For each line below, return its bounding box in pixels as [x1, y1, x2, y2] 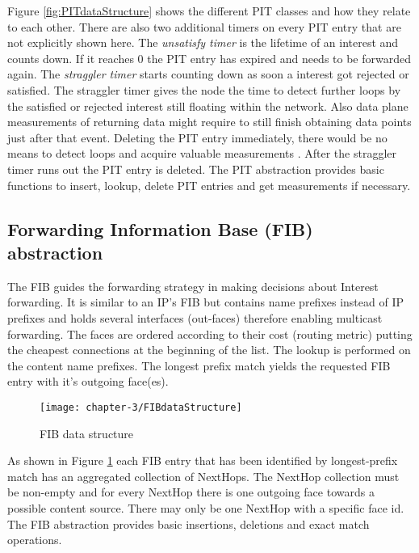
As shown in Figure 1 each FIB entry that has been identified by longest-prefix [7, 452, 398, 469]
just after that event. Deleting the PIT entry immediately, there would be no [7, 129, 388, 146]
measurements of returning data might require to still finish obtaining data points [7, 113, 412, 130]
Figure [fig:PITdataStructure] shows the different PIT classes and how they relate [7, 2, 411, 19]
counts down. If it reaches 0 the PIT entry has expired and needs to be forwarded [7, 49, 412, 66]
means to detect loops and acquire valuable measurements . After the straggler [7, 145, 396, 162]
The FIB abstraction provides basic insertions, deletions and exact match [7, 515, 370, 532]
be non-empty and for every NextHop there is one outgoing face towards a [7, 483, 375, 500]
